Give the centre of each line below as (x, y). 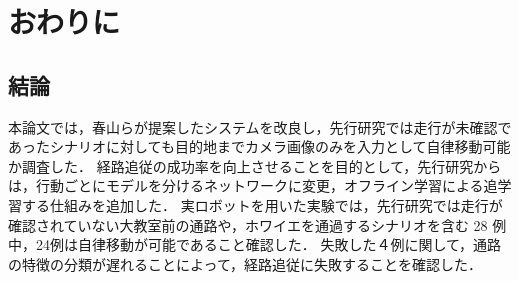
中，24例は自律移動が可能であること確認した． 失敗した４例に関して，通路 (255, 244)
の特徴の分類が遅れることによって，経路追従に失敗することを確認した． (245, 263)
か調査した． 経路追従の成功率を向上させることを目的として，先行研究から (255, 165)
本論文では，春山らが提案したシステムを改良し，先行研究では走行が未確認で (260, 126)
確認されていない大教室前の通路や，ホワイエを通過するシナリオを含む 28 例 (257, 224)
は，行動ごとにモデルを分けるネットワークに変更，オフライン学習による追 (253, 185)
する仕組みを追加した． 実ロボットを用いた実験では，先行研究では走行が (262, 204)
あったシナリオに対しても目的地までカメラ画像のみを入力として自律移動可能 (259, 146)
